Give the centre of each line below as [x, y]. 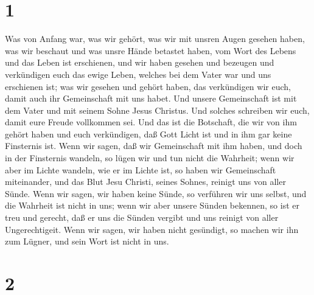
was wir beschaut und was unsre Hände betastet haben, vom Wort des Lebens [151, 50]
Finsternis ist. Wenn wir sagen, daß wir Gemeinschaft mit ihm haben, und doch [154, 146]
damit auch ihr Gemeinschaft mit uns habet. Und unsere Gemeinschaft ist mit [151, 98]
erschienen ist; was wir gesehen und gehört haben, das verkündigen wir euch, [148, 86]
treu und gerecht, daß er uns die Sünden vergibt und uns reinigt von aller [142, 217]
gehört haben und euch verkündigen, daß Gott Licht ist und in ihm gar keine [148, 134]
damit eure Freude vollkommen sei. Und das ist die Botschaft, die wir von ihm [151, 122]
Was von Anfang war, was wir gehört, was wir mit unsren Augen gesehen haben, [155, 39]
